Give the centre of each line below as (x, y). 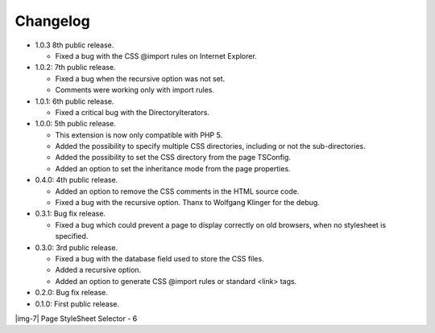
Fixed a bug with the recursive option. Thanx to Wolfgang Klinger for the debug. (187, 203)
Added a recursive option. (98, 270)
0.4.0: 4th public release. (77, 180)
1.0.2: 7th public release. (75, 68)
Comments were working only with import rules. (135, 90)
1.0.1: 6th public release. (75, 101)
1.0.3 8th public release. (75, 45)
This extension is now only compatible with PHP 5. (139, 135)
